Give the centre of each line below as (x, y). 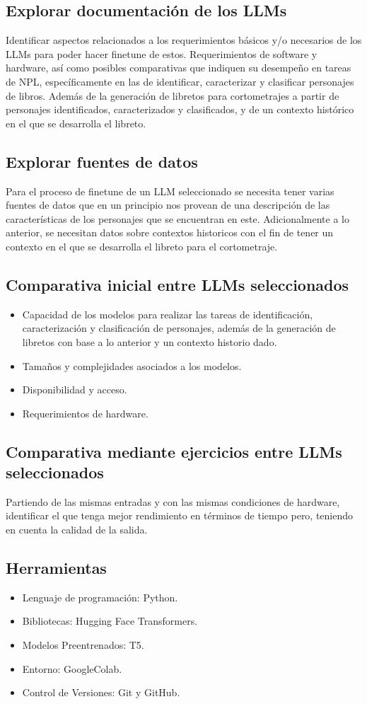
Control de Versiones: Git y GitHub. (101, 692)
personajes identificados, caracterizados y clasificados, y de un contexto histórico (180, 109)
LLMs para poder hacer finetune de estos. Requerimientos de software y (162, 53)
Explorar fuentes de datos (102, 161)
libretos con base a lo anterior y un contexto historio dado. (150, 341)
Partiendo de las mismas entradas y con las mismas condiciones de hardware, (173, 501)
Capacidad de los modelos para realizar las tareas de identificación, (168, 314)
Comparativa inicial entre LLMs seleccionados (177, 284)
